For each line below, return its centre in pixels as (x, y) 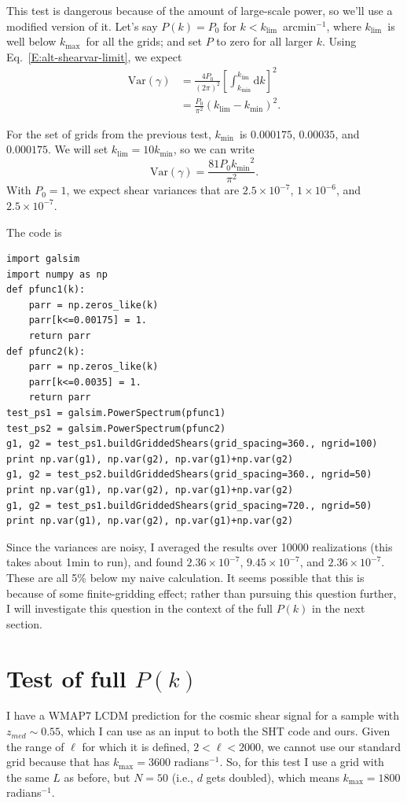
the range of (35, 746)
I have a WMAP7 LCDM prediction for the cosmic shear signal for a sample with (203, 715)
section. (24, 623)
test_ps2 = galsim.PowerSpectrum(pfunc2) (116, 428)
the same (28, 777)
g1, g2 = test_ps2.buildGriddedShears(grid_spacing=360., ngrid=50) (189, 475)
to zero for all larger (265, 41)
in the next (339, 608)
